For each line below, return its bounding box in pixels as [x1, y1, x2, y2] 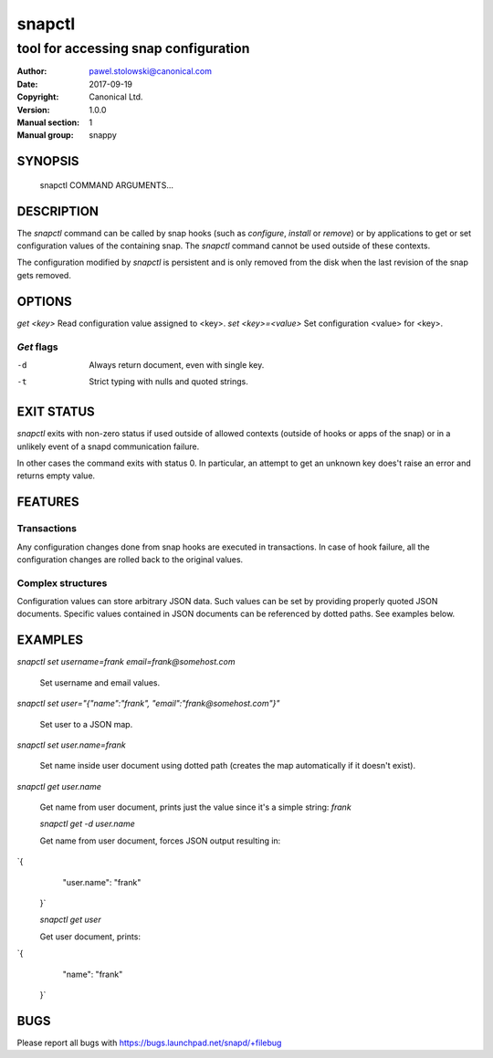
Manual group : [16, 130, 74, 141]
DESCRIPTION [16, 204, 100, 219]
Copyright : [16, 91, 59, 102]
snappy [89, 130, 118, 141]
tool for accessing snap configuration [16, 40, 250, 57]
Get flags [16, 340, 58, 353]
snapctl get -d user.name [39, 818, 136, 830]
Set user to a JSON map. [39, 718, 133, 729]
